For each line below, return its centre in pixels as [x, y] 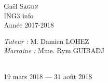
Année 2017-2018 [29, 25]
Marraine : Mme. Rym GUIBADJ [54, 50]
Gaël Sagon [21, 6]
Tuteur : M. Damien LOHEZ [47, 41]
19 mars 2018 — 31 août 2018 [48, 76]
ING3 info [19, 15]
